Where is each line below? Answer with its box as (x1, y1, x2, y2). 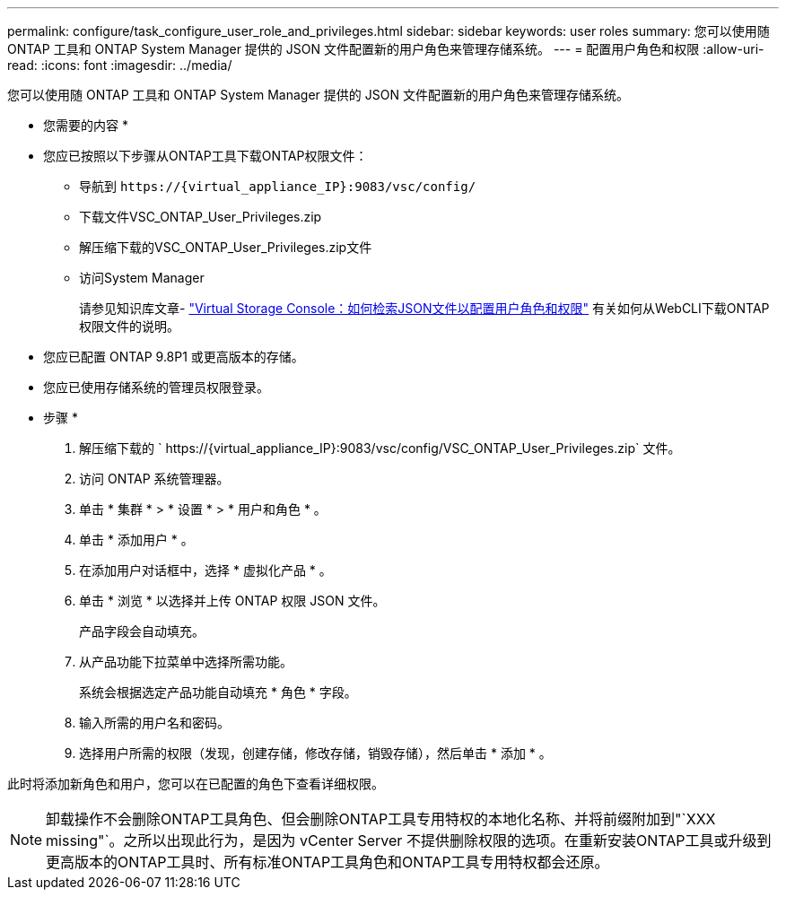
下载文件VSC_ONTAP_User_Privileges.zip (79, 209, 322, 224)
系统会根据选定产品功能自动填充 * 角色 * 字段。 (79, 684, 357, 700)
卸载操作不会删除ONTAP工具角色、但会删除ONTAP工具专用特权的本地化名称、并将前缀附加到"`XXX (46, 810, 716, 828)
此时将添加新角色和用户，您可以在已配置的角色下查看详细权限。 (7, 776, 384, 791)
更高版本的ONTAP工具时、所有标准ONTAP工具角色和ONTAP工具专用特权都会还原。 (46, 853, 609, 871)
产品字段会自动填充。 (79, 623, 205, 639)
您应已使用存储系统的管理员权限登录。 (43, 379, 269, 395)
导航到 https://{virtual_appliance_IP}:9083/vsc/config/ (79, 179, 476, 194)
